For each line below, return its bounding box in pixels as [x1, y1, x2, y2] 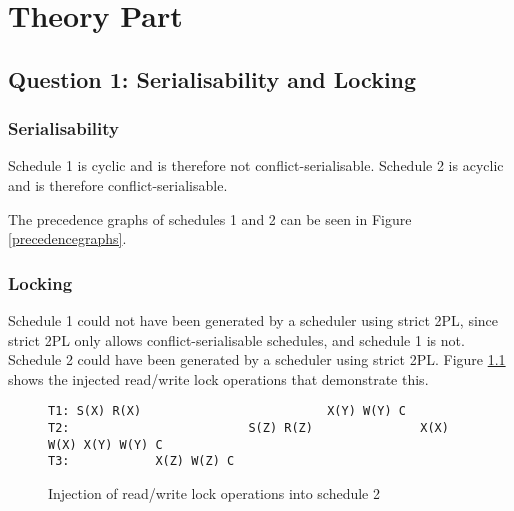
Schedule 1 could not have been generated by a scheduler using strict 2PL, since [8, 309, 499, 330]
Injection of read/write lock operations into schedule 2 [48, 482, 380, 503]
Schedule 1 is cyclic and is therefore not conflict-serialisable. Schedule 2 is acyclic [8, 155, 504, 176]
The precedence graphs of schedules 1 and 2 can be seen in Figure [8, 208, 412, 229]
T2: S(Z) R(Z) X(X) [48, 421, 449, 435]
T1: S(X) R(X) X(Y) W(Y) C [48, 404, 406, 419]
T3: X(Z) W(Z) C [48, 454, 235, 469]
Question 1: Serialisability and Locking [8, 63, 417, 94]
